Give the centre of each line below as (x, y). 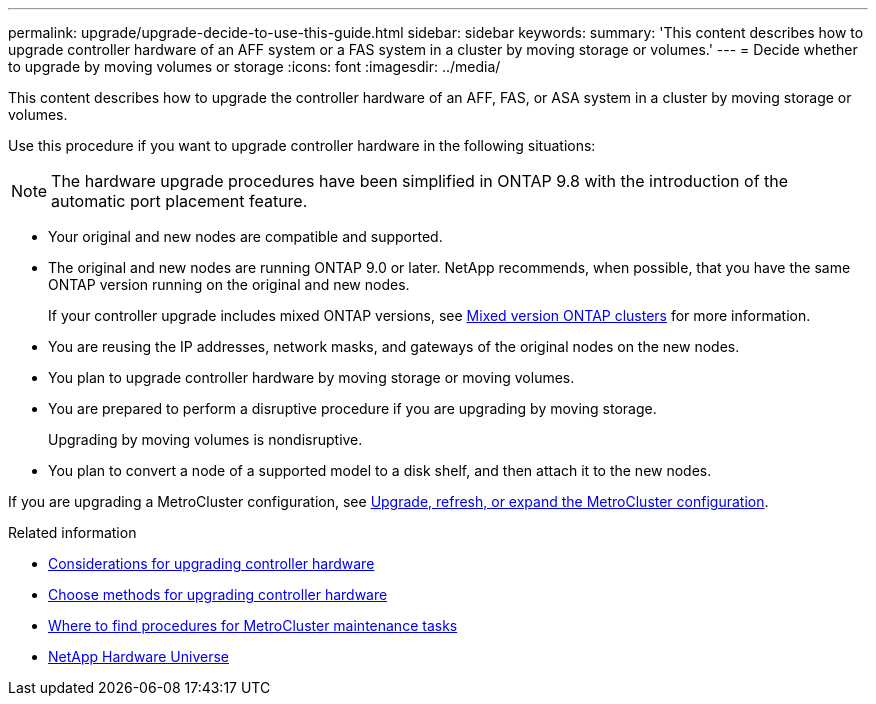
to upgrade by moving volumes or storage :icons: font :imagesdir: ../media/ (254, 66)
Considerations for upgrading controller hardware (211, 563)
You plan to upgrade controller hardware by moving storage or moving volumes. (311, 377)
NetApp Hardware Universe (139, 656)
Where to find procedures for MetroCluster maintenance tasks (253, 625)
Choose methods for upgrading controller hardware (218, 594)
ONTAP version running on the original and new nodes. (229, 284)
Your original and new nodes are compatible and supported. (245, 236)
